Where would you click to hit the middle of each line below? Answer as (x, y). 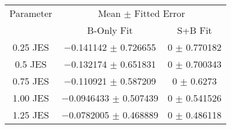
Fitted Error (160, 13)
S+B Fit (195, 30)
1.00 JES (31, 98)
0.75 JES (31, 81)
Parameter (31, 13)
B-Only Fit (110, 30)
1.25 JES (31, 115)
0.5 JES (31, 64)
